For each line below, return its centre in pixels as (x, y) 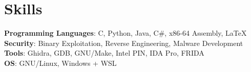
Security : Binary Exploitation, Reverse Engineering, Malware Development (124, 43)
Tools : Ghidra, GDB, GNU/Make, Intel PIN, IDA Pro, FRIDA (104, 53)
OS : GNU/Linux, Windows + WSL (60, 63)
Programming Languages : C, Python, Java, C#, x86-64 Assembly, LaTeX (126, 33)
